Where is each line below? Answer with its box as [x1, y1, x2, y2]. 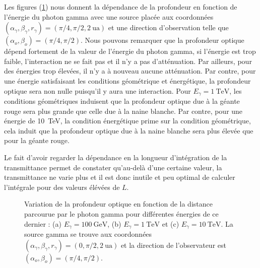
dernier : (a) [24, 218, 61, 229]
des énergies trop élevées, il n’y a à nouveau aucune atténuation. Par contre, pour [4, 65, 256, 76]
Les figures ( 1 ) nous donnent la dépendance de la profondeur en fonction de [4, 2, 237, 12]
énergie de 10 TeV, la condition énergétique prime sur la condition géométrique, [4, 115, 251, 126]
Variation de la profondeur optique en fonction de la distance [24, 198, 213, 209]
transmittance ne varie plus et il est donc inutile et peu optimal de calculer [4, 172, 235, 182]
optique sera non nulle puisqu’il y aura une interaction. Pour [4, 85, 191, 96]
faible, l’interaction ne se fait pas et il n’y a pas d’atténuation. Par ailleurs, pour [4, 55, 252, 66]
